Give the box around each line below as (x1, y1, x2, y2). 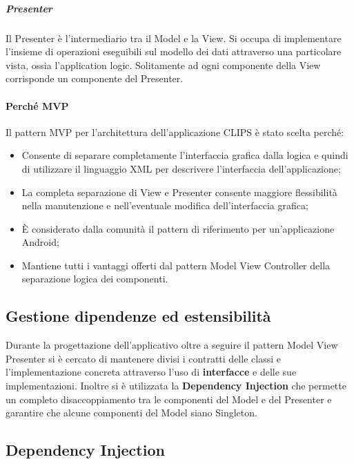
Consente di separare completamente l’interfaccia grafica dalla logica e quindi (21, 148, 348, 162)
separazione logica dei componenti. (21, 271, 168, 286)
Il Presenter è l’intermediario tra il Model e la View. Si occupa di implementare (6, 30, 342, 45)
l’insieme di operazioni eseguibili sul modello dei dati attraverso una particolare (6, 44, 342, 59)
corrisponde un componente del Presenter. (6, 71, 184, 86)
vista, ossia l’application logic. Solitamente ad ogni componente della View (6, 57, 321, 72)
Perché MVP (6, 98, 69, 113)
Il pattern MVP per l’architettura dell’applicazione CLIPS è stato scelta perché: (6, 124, 344, 139)
